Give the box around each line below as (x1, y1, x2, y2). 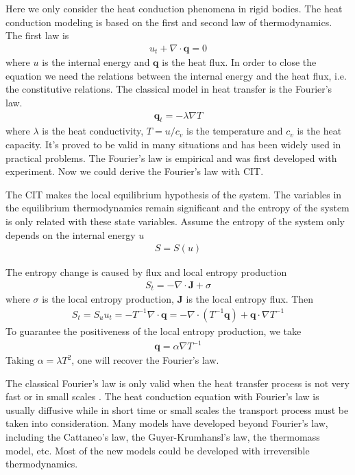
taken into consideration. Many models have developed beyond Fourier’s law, (5, 416, 328, 430)
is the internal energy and (42, 55, 150, 69)
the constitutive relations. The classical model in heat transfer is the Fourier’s (5, 82, 332, 96)
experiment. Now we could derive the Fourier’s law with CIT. (5, 164, 264, 178)
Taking (5, 353, 35, 367)
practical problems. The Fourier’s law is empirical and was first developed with (5, 150, 337, 165)
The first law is (5, 28, 69, 43)
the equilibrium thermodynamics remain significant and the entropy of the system (5, 200, 350, 215)
